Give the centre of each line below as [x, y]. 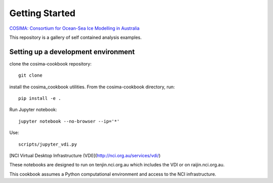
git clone [30, 75]
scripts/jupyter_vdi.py [48, 144]
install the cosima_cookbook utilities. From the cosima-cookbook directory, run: [92, 87]
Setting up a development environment [72, 52]
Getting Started [42, 13]
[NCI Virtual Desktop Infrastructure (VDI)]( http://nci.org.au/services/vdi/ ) [85, 155]
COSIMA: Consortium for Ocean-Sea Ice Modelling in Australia [75, 28]
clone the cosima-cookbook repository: [51, 64]
